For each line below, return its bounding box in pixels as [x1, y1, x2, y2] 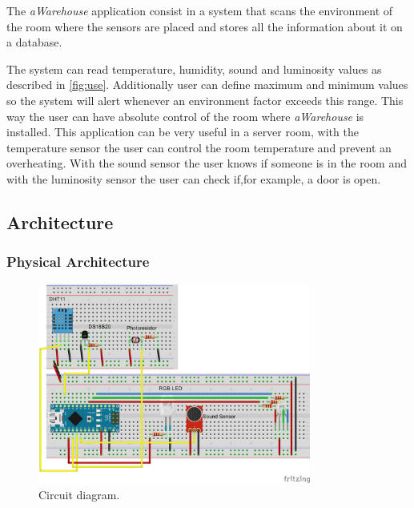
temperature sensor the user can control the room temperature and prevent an [6, 139, 392, 155]
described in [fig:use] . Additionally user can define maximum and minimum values [6, 76, 408, 93]
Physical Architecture [6, 252, 150, 272]
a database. [6, 34, 62, 50]
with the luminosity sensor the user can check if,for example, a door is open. [6, 170, 381, 187]
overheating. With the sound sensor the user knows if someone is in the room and [6, 155, 408, 171]
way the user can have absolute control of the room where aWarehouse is [6, 107, 364, 124]
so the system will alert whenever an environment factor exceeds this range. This [6, 91, 404, 108]
